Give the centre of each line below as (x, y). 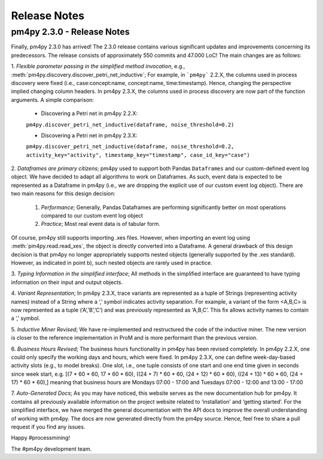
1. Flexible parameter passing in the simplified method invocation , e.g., (98, 67)
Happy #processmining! (40, 438)
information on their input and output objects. (67, 282)
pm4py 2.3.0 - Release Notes (70, 32)
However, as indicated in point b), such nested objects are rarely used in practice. (112, 262)
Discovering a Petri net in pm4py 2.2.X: (89, 113)
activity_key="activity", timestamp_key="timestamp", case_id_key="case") (138, 155)
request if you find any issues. (48, 427)
